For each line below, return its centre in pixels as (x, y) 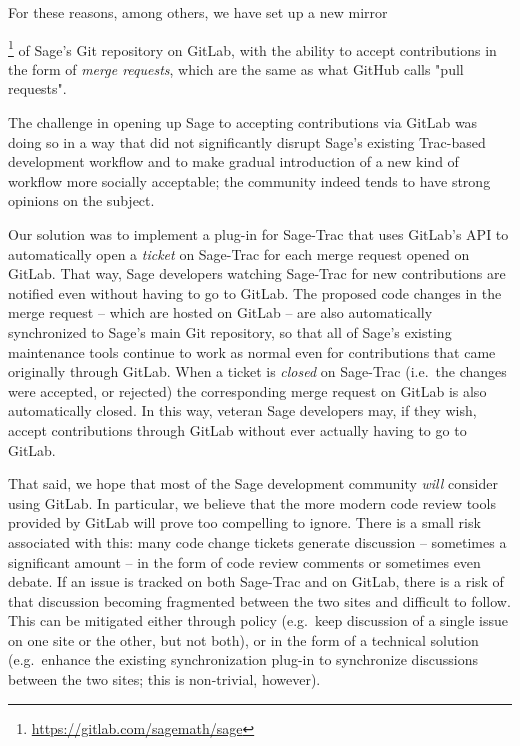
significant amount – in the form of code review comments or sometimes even (244, 561)
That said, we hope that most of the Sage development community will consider (253, 483)
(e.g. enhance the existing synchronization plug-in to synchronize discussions (243, 659)
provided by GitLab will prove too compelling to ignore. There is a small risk (244, 522)
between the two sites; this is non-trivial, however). (164, 679)
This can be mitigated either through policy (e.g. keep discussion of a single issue (258, 620)
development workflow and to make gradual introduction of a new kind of (233, 161)
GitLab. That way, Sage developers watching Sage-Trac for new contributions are (257, 273)
